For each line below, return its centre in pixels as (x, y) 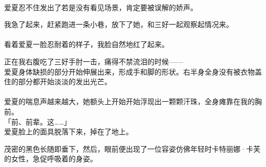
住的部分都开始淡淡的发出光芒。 (58, 81)
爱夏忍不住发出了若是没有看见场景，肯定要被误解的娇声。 (101, 7)
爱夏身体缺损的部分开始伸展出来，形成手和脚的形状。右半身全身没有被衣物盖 (133, 71)
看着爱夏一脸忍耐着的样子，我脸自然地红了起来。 (86, 44)
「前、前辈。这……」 (38, 121)
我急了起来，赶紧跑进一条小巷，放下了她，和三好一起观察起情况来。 (119, 24)
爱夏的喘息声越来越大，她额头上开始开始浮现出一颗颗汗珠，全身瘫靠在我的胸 (133, 101)
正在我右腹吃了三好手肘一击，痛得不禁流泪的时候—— (94, 61)
